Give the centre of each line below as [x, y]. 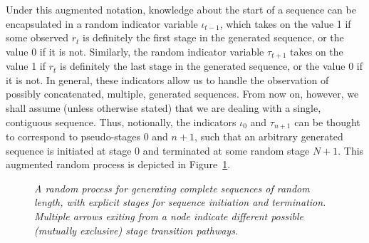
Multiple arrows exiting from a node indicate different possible [169, 216]
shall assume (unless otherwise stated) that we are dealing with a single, [163, 108]
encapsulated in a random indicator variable [102, 23]
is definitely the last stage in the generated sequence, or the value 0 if [211, 66]
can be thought [327, 121]
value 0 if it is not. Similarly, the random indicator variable [135, 51]
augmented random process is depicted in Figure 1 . [118, 164]
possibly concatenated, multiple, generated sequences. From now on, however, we [182, 94]
